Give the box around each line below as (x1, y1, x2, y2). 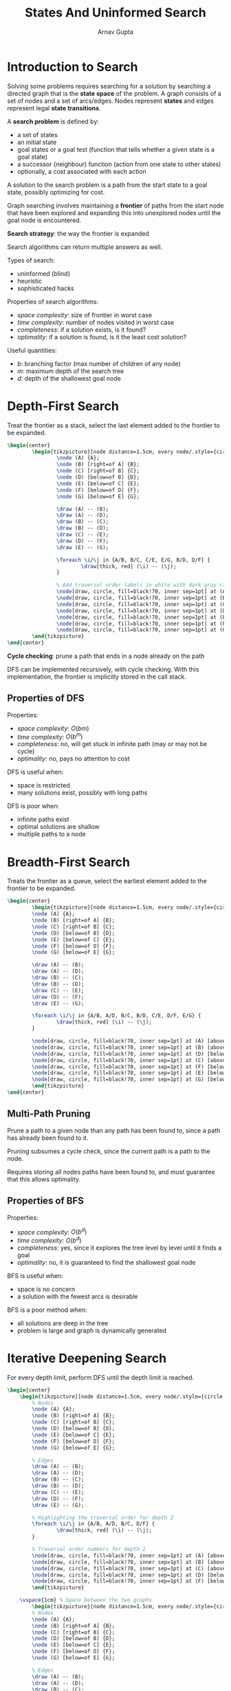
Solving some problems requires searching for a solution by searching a (7, 81, 211, 90)
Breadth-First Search (7, 854, 131, 870)
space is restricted (16, 781, 70, 790)
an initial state (16, 138, 57, 146)
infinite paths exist (16, 815, 69, 823)
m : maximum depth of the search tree (16, 367, 124, 375)
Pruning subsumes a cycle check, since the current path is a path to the (7, 1147, 211, 1155)
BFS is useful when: (7, 1271, 63, 1280)
